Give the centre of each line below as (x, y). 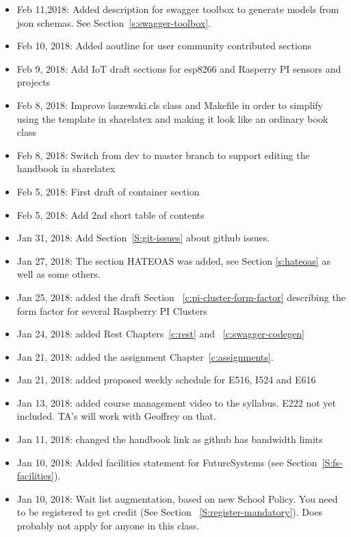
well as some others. (58, 274)
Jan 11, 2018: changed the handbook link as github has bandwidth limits (170, 439)
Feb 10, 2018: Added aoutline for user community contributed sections (164, 46)
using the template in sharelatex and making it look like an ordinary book (172, 118)
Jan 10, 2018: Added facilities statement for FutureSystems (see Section (167, 462)
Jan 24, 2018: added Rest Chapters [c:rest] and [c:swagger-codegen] (160, 334)
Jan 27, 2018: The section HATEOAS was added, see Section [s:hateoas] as (173, 260)
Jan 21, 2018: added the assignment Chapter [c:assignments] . (145, 356)
